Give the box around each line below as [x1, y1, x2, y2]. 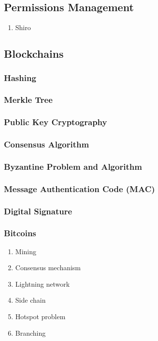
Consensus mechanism [15, 262, 81, 273]
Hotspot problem [15, 311, 66, 322]
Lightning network [15, 278, 70, 289]
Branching [15, 327, 46, 338]
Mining [15, 246, 36, 256]
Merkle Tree [4, 94, 53, 106]
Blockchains [4, 46, 64, 61]
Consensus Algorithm [4, 138, 89, 150]
